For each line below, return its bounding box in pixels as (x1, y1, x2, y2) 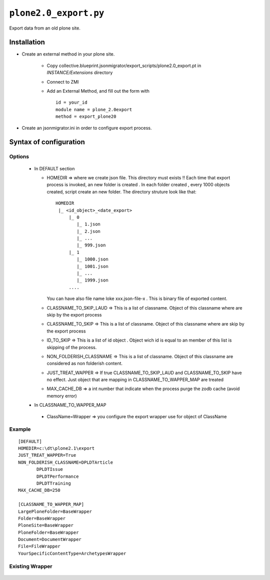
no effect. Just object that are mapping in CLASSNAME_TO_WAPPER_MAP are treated (46, 377, 224, 383)
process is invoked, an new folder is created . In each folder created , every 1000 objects (46, 182, 230, 188)
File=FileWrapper (18, 543, 60, 549)
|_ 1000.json (76, 256, 108, 262)
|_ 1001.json (76, 263, 108, 269)
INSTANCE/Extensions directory (46, 70, 113, 76)
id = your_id (55, 100, 87, 105)
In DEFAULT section (34, 165, 75, 171)
